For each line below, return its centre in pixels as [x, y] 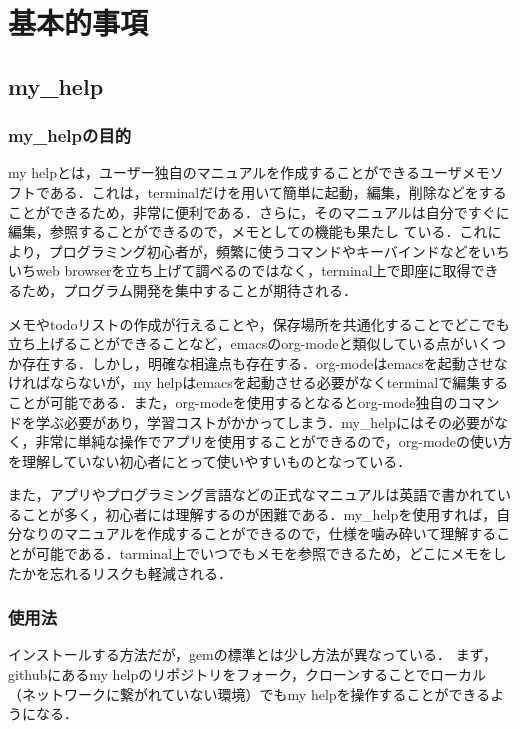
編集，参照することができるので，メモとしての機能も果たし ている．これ [248, 231]
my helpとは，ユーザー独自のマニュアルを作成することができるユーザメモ [249, 172]
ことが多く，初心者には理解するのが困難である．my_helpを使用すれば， [259, 513]
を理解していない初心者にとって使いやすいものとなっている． [210, 460]
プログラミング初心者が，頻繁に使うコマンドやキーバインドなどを [265, 250]
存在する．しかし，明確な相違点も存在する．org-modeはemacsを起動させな [264, 362]
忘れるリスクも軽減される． [140, 572]
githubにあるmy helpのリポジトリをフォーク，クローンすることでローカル [247, 674]
